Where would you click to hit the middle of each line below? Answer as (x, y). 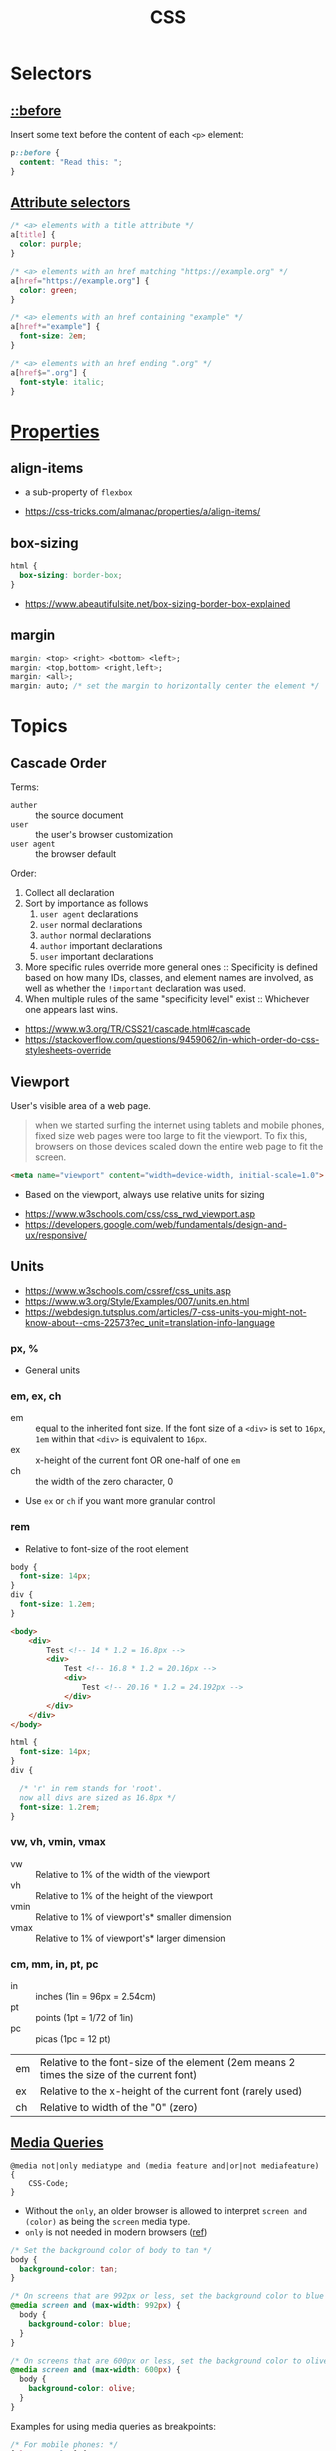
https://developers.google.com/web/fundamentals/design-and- (156, 1224)
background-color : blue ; (80, 2324)
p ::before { (35, 153)
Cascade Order (58, 762)
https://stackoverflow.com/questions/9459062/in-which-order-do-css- (172, 1040)
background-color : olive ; (82, 2389)
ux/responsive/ (56, 1235)
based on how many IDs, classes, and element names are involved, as (169, 978)
